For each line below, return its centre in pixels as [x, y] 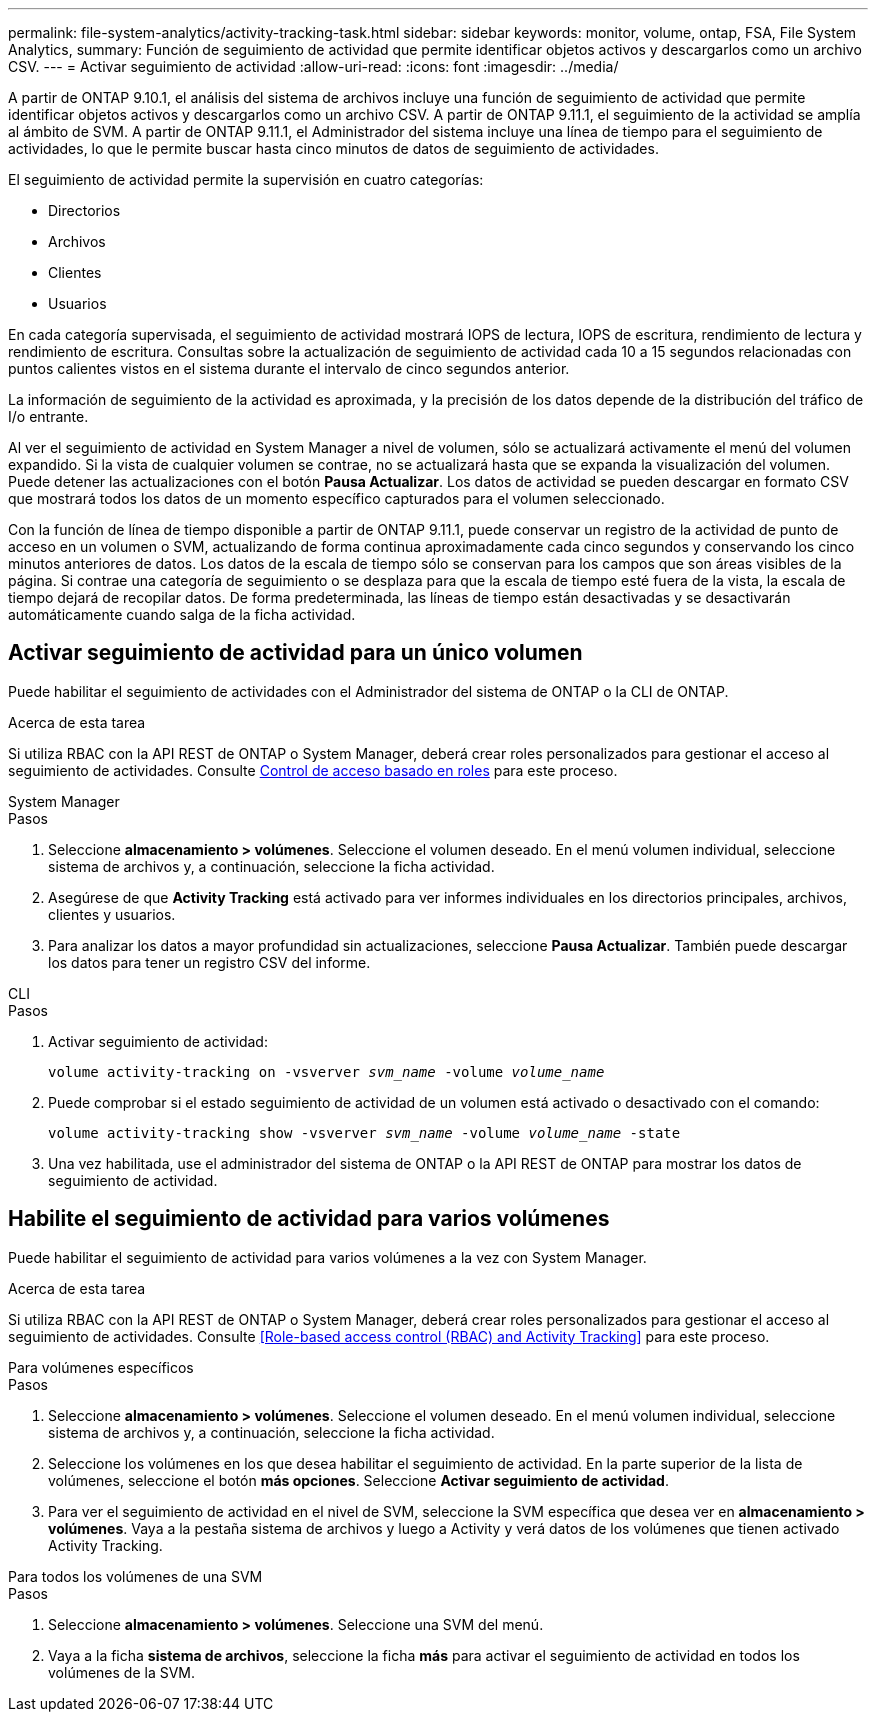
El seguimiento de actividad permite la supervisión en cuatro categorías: [246, 179]
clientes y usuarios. [112, 914]
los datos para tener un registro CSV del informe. [209, 962]
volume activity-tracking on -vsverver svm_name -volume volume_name [326, 1071]
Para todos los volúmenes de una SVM [135, 1576]
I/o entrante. [48, 416]
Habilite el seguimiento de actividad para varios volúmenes [309, 1219]
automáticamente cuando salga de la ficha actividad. [182, 614]
